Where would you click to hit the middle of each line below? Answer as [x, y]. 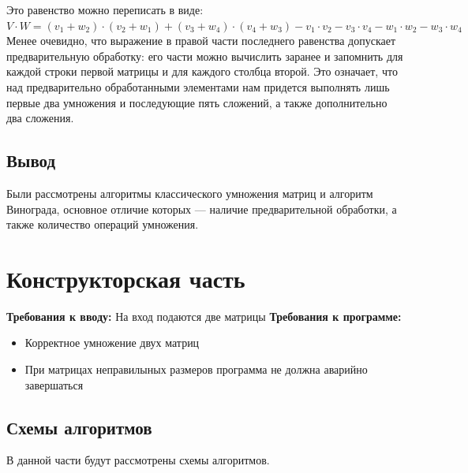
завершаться [54, 384]
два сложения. [40, 118]
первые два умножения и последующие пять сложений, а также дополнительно [197, 102]
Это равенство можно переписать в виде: [105, 9]
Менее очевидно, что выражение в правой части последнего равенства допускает [201, 41]
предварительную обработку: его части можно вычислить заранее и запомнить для [205, 56]
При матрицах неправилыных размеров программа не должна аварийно [196, 369]
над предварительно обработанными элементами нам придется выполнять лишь [198, 86]
